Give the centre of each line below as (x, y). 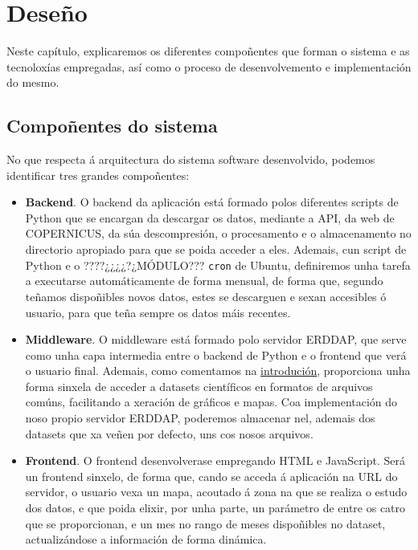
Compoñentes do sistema (112, 126)
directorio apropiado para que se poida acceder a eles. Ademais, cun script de (216, 249)
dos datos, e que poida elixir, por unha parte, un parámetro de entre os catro (215, 508)
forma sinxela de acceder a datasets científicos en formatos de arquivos (199, 386)
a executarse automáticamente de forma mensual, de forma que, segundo (204, 281)
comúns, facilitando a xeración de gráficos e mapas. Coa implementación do (211, 402)
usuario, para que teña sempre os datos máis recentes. (158, 312)
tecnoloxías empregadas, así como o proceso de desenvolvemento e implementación (209, 66)
